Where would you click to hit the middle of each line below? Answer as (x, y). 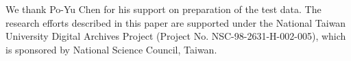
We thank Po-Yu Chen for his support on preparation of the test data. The (164, 9)
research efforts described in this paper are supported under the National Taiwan (176, 22)
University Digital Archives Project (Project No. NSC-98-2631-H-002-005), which (176, 36)
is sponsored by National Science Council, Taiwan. (111, 49)
